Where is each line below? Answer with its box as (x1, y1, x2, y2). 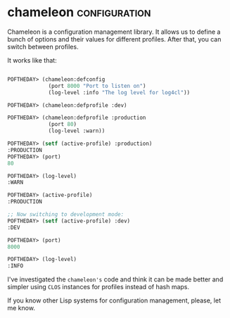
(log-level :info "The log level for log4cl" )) (48, 89, 191, 96)
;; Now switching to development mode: (7, 211, 124, 218)
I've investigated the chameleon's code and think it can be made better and (7, 275, 224, 284)
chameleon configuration (7, 4, 151, 20)
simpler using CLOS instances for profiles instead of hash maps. (7, 283, 190, 291)
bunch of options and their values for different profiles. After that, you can (7, 34, 222, 43)
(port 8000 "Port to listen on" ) (48, 82, 146, 89)
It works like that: (7, 56, 58, 64)
